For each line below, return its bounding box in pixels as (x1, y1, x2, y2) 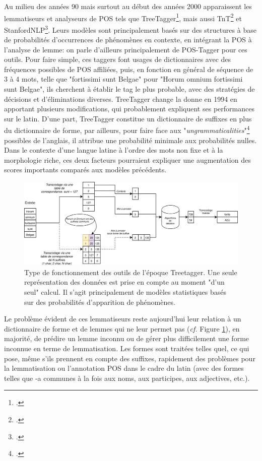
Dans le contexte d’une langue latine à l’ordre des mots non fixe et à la (4, 145, 223, 155)
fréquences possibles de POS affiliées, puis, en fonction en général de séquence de (4, 63, 253, 74)
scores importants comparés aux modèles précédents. (4, 164, 167, 175)
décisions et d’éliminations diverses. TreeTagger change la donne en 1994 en (4, 93, 237, 104)
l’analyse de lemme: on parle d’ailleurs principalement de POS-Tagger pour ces (4, 44, 247, 54)
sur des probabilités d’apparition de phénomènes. (24, 296, 175, 307)
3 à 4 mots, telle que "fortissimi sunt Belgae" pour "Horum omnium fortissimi (4, 74, 243, 84)
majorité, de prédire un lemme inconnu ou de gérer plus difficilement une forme (4, 333, 249, 344)
